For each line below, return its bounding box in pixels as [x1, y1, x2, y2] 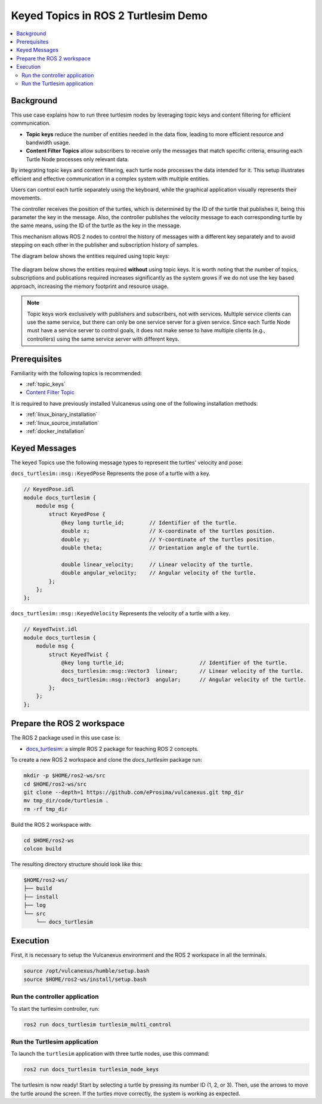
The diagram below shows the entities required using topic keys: [11, 252, 170, 259]
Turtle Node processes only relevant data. [26, 155, 129, 162]
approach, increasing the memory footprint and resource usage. [11, 283, 169, 290]
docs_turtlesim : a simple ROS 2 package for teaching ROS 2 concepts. [26, 745, 199, 752]
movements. [11, 194, 42, 201]
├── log [23, 902, 46, 909]
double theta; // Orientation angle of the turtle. [61, 544, 259, 551]
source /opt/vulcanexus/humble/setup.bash [23, 968, 150, 974]
